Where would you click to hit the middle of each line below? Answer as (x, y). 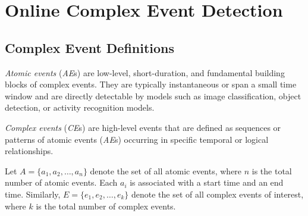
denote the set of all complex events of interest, (218, 194)
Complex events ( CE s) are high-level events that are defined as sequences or (143, 127)
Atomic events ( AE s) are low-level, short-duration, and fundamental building (145, 72)
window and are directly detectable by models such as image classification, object (153, 96)
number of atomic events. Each (61, 182)
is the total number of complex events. (106, 206)
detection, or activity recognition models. (80, 107)
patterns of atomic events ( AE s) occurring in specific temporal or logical (137, 139)
